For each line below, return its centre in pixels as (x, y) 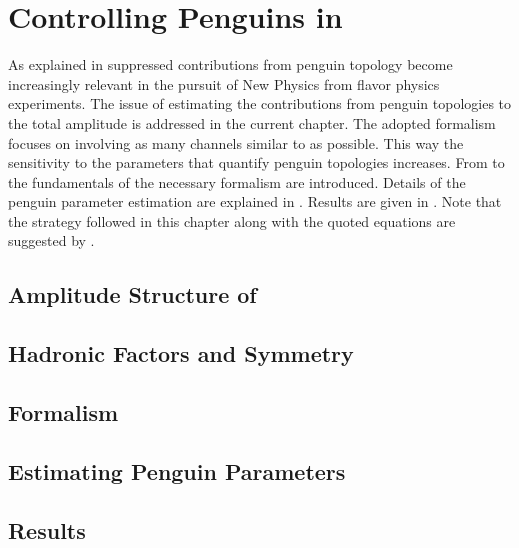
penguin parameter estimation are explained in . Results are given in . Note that (255, 201)
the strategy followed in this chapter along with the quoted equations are (232, 220)
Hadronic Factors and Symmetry (181, 353)
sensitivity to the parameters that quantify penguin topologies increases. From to (256, 162)
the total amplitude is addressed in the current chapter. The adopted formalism (252, 122)
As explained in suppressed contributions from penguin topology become (230, 64)
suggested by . (51, 240)
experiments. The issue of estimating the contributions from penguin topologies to (260, 103)
